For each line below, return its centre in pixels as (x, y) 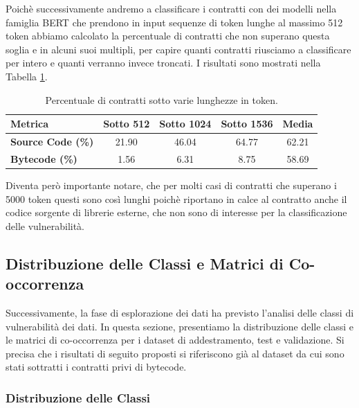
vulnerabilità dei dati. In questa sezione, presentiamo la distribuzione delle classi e (180, 326)
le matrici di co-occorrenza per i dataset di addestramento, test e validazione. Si (175, 340)
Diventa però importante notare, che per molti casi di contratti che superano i (171, 185)
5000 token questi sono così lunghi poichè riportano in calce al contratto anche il (176, 198)
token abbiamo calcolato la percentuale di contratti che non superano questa (168, 36)
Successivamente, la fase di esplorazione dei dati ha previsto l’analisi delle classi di (180, 312)
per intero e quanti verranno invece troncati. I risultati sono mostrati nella (163, 63)
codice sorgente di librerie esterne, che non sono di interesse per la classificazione (176, 212)
